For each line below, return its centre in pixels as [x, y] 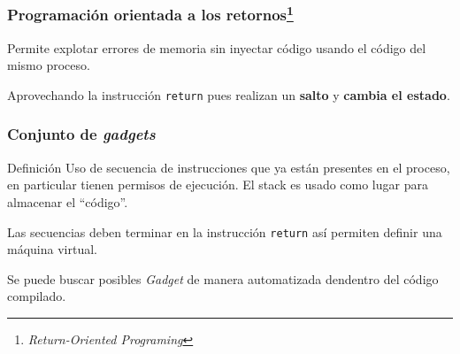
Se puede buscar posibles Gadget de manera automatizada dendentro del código [223, 278]
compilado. [37, 296]
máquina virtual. [52, 249]
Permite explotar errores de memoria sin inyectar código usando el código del [217, 47]
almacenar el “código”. [68, 201]
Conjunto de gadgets [81, 134]
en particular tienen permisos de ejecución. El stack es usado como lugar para [218, 185]
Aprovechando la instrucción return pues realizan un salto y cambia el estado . [229, 94]
